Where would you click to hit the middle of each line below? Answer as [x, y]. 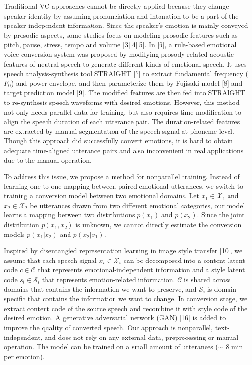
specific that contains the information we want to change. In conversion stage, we [126, 299]
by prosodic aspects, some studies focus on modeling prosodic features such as [121, 35]
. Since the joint [221, 215]
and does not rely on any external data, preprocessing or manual [142, 337]
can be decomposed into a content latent [184, 260]
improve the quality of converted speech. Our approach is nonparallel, [108, 327]
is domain [222, 289]
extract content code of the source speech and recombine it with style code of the [126, 308]
